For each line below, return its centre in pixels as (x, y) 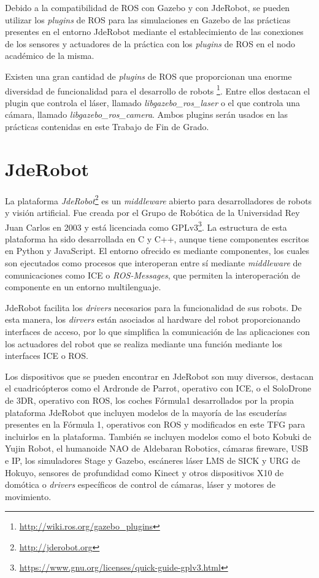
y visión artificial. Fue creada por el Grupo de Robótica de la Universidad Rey (152, 212)
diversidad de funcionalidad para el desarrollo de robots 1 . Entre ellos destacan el (158, 90)
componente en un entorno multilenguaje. (83, 287)
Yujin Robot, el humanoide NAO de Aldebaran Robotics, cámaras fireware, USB (157, 448)
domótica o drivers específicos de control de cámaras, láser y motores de (140, 484)
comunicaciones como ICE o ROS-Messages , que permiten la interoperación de (153, 275)
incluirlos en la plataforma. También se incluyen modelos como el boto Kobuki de (158, 436)
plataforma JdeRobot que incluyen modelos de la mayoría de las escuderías (146, 412)
